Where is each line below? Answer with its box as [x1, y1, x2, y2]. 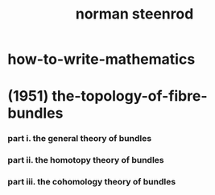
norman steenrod [75, 5, 194, 23]
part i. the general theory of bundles [7, 133, 152, 144]
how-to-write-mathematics [7, 50, 196, 68]
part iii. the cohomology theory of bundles [7, 176, 176, 188]
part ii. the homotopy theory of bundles [7, 155, 164, 166]
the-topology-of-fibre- [51, 87, 208, 106]
